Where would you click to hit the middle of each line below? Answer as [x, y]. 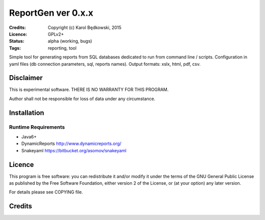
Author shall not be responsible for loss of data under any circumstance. [82, 99]
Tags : [15, 48]
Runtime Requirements [37, 127]
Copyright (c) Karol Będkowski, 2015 [85, 27]
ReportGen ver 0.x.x [51, 13]
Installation [26, 113]
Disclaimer [26, 78]
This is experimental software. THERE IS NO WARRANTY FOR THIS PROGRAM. [89, 90]
